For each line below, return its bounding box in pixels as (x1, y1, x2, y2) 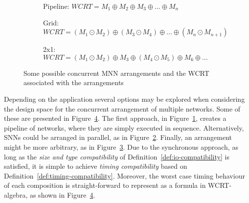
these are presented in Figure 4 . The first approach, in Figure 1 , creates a (4, 113, 226, 123)
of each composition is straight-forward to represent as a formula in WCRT (4, 180, 229, 190)
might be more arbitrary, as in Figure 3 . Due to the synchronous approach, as (4, 141, 238, 152)
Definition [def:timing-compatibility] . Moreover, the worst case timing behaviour (4, 170, 245, 180)
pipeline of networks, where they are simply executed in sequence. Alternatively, (4, 122, 244, 133)
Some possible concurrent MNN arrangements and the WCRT (23, 68, 209, 78)
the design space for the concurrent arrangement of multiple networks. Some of (4, 103, 241, 113)
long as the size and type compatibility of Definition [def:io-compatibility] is (4, 151, 229, 161)
